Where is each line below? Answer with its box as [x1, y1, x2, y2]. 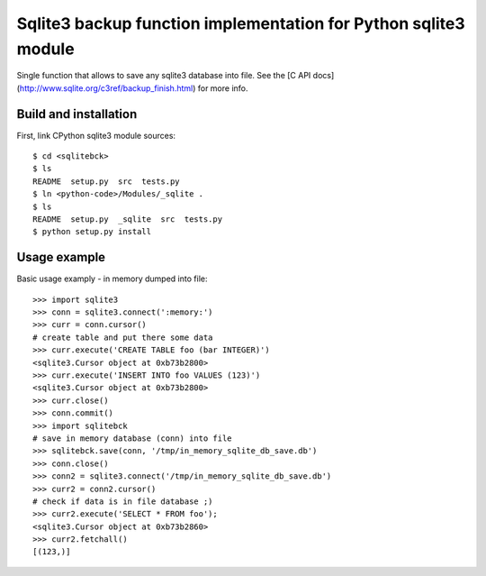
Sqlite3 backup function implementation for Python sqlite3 [16, 14, 465, 33]
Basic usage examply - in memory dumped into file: [16, 273, 208, 284]
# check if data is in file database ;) [32, 496, 213, 507]
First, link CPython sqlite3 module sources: [16, 130, 175, 141]
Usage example [16, 250, 106, 265]
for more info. [197, 82, 248, 94]
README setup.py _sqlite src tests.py [32, 214, 223, 224]
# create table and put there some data [32, 332, 213, 343]
